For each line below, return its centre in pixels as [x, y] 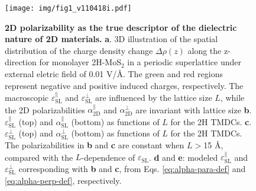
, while [232, 98]
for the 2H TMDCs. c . [211, 121]
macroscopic [27, 98]
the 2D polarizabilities [45, 109]
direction [21, 62]
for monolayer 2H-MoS [80, 62]
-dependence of [108, 157]
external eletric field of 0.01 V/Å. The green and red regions [114, 74]
